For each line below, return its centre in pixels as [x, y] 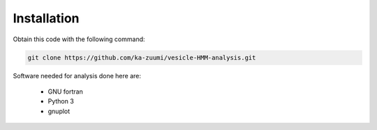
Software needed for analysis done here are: [77, 75]
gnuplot [59, 111]
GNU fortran [65, 92]
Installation [46, 18]
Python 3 [61, 101]
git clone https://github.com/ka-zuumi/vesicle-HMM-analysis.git [142, 57]
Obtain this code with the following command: [79, 39]
